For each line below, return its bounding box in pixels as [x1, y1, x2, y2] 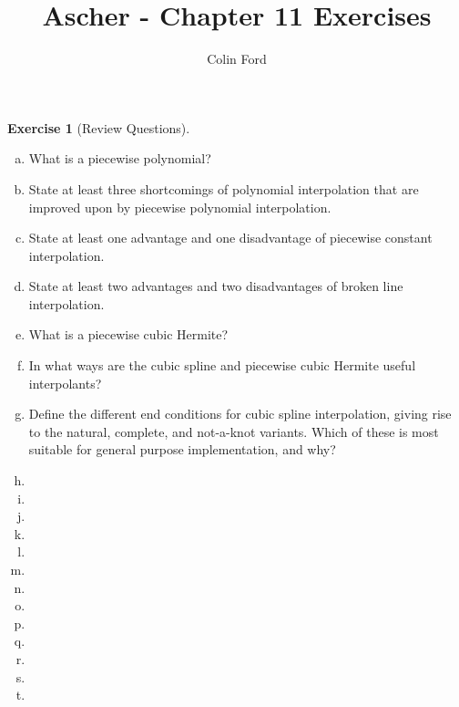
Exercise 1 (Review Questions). [7, 118, 190, 137]
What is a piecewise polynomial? [28, 149, 211, 168]
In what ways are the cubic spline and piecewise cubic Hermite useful [28, 356, 416, 375]
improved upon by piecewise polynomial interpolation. [28, 197, 331, 216]
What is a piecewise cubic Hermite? [28, 325, 229, 344]
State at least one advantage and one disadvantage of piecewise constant [28, 228, 433, 247]
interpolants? [28, 373, 102, 392]
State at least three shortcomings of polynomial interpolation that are [28, 179, 419, 198]
